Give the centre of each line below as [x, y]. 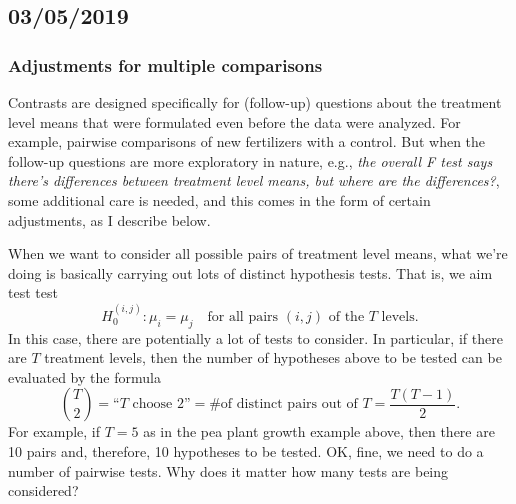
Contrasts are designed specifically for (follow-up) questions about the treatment [255, 102]
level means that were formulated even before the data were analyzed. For [234, 121]
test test [33, 292]
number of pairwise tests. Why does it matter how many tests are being [228, 470]
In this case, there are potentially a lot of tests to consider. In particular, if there [255, 337]
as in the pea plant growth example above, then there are [319, 431]
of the [346, 316]
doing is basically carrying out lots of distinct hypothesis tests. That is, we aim [250, 272]
